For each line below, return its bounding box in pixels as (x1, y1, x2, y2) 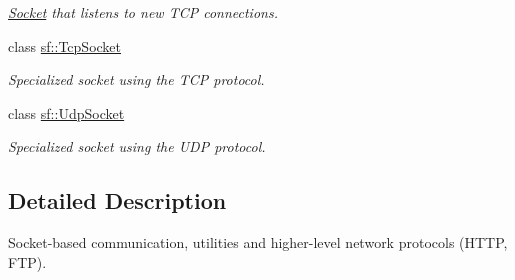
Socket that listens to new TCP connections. (8, 2, 278, 22)
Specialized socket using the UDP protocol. (8, 136, 266, 157)
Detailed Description (8, 185, 227, 216)
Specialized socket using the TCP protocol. (8, 69, 265, 90)
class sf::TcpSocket (8, 35, 122, 56)
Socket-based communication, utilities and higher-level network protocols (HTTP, (8, 232, 508, 253)
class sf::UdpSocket (8, 102, 125, 123)
